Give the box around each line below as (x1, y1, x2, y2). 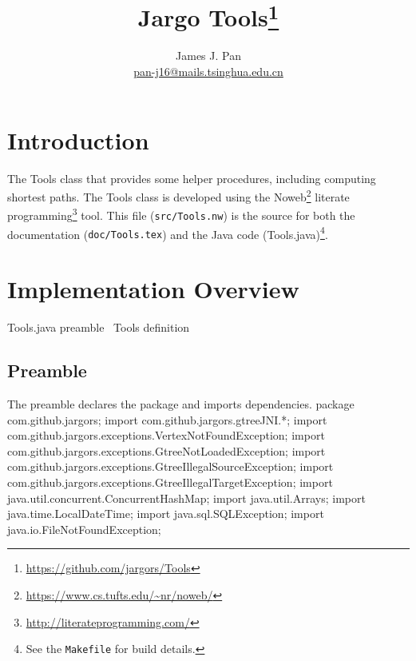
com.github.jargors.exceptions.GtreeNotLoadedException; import (7, 442, 326, 459)
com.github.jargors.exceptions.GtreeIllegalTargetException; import (7, 473, 333, 490)
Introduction (7, 123, 149, 156)
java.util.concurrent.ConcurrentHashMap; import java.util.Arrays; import (7, 489, 366, 506)
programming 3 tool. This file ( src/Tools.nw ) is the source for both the (7, 205, 355, 224)
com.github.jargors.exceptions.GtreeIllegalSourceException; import (7, 458, 334, 475)
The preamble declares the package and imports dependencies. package (7, 395, 355, 412)
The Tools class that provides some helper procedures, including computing (7, 169, 376, 186)
